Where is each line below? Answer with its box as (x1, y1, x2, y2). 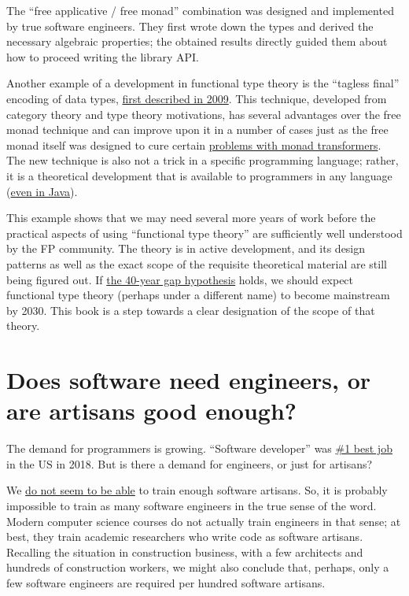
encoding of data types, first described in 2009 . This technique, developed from (6, 90, 387, 106)
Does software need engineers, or (6, 364, 371, 396)
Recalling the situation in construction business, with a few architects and (6, 543, 363, 560)
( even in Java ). (6, 183, 78, 199)
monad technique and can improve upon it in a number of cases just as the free (6, 121, 389, 138)
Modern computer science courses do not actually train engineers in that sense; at (6, 513, 401, 529)
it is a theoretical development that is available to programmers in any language (6, 167, 392, 183)
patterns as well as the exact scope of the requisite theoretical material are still (6, 255, 387, 272)
